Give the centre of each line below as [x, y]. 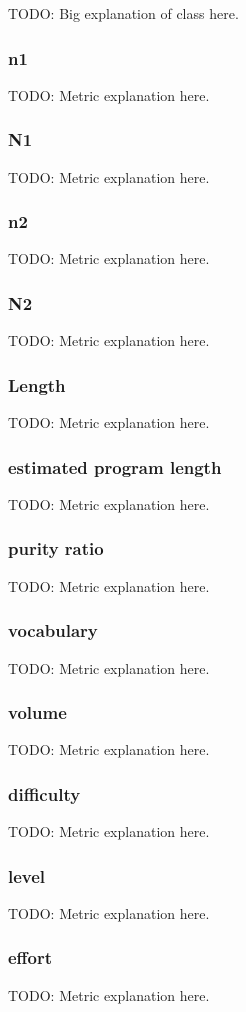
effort [30, 957]
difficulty [44, 793]
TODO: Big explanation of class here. [123, 13]
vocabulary [53, 630]
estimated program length [115, 466]
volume [37, 712]
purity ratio [56, 548]
